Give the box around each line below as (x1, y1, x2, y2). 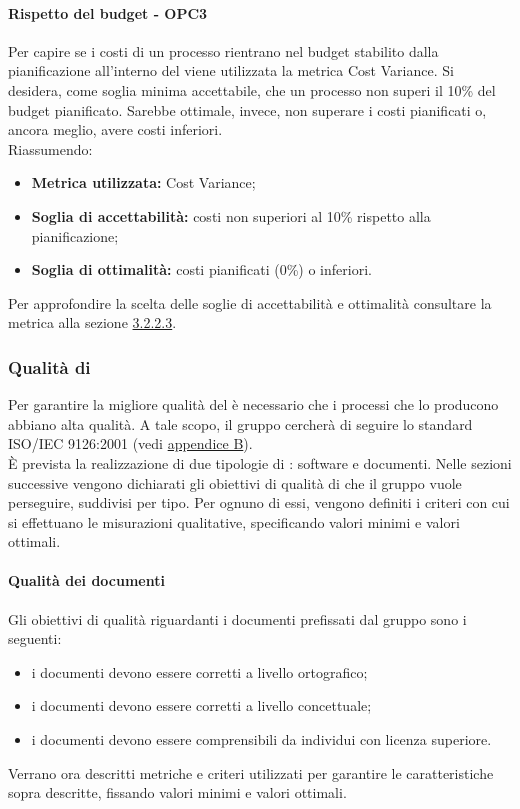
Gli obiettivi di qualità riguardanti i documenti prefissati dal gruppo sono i (8, 608, 467, 629)
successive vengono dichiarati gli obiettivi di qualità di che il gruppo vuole (8, 472, 462, 493)
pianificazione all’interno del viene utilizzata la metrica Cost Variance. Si (8, 60, 454, 81)
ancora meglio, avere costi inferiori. (8, 119, 223, 140)
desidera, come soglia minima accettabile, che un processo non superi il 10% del (8, 79, 496, 100)
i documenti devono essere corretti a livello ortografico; (31, 661, 368, 682)
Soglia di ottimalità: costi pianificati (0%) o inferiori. (31, 259, 372, 280)
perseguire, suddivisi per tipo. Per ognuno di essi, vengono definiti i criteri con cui (8, 492, 510, 513)
